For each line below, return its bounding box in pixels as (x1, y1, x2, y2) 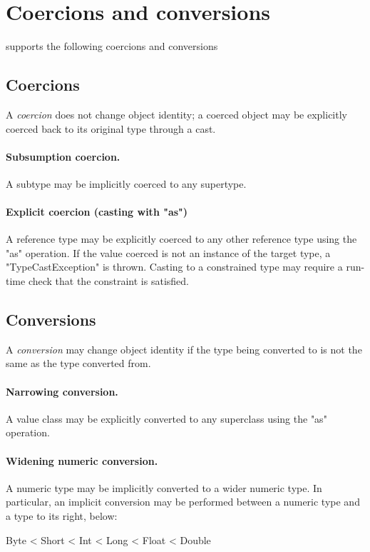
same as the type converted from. (6, 356, 151, 371)
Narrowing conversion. (6, 383, 118, 398)
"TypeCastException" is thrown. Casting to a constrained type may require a (6, 259, 343, 274)
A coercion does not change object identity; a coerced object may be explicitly (6, 106, 347, 121)
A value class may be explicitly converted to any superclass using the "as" (6, 411, 327, 426)
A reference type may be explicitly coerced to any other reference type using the (6, 231, 357, 246)
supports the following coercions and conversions (6, 39, 218, 54)
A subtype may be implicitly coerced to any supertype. (6, 176, 247, 191)
